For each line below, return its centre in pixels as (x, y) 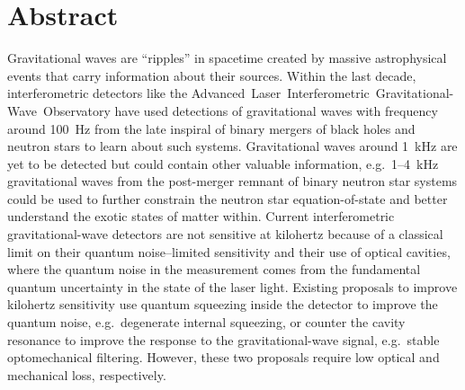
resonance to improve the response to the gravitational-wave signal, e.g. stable (224, 339)
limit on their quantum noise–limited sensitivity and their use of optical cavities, (229, 251)
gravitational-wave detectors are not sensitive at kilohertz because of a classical (225, 234)
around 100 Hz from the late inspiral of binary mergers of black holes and (211, 128)
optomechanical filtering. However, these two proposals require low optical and (224, 357)
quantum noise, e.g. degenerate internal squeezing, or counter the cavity (206, 322)
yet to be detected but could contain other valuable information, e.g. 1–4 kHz (223, 163)
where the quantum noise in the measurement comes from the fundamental (214, 269)
